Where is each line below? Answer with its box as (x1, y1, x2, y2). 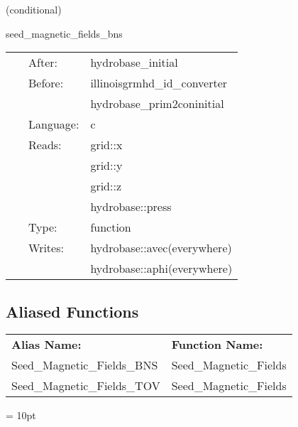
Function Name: (171, 336, 263, 353)
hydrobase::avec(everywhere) (90, 239, 232, 256)
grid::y (90, 157, 123, 174)
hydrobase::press (90, 198, 172, 215)
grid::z (90, 178, 121, 195)
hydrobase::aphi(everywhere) (90, 260, 233, 277)
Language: (28, 116, 79, 133)
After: (28, 54, 57, 71)
